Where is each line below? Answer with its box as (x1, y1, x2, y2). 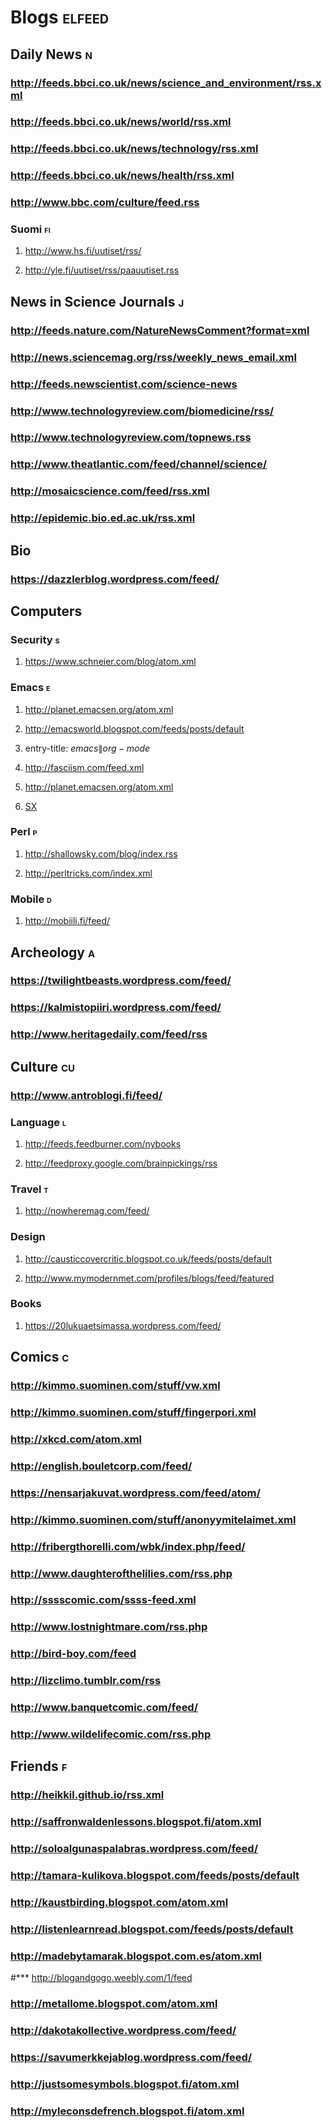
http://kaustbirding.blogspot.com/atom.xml (10, 1896, 229, 1910)
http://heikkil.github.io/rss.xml (10, 1788, 165, 1802)
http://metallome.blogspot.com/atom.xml (10, 1997, 218, 2011)
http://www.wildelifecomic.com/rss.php (10, 1727, 212, 1741)
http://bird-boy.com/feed (10, 1647, 137, 1661)
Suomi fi (10, 222, 51, 236)
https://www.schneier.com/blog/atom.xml (24, 656, 197, 668)
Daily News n (10, 46, 93, 63)
